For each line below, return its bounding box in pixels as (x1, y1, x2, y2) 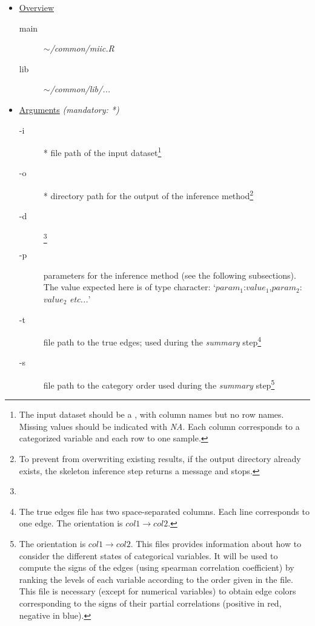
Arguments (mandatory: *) (19, 103, 119, 115)
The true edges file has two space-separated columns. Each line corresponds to (19, 505, 310, 517)
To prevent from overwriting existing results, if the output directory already (19, 452, 301, 465)
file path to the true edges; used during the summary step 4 (43, 334, 262, 348)
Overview (19, 1, 55, 13)
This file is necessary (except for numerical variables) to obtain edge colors (19, 585, 296, 597)
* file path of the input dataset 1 (43, 145, 162, 158)
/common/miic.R (50, 42, 114, 55)
